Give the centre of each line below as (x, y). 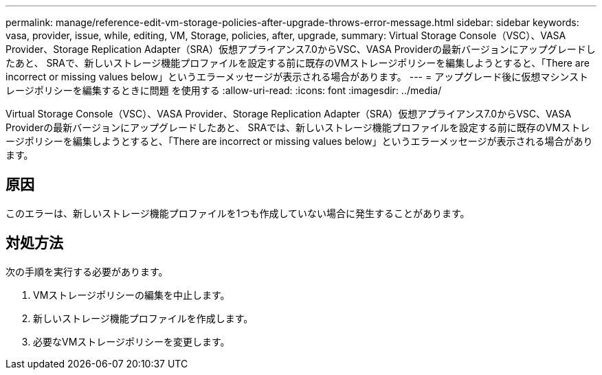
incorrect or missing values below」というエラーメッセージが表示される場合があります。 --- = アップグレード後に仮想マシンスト (297, 77)
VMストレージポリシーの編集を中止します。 (132, 295)
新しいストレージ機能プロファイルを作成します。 (143, 318)
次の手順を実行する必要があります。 (87, 271)
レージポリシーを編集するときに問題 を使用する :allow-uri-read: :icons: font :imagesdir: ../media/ (224, 90)
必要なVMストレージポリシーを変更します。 (132, 341)
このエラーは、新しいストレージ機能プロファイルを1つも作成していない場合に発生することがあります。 (238, 213)
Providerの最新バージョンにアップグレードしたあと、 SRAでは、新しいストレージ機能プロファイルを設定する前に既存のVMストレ (298, 127)
